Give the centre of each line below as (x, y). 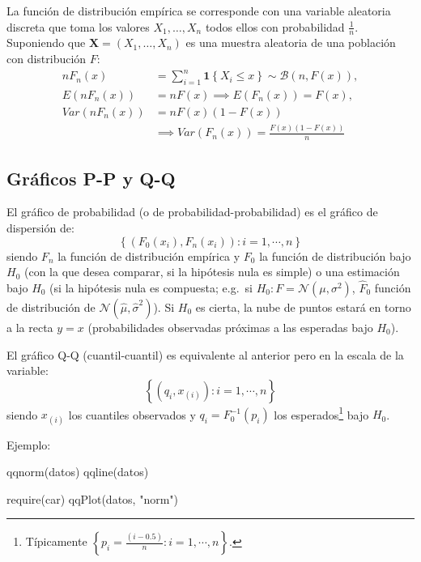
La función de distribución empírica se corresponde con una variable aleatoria (199, 11)
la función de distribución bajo (335, 255)
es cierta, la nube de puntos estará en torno (303, 307)
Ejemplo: (29, 444)
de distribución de (51, 307)
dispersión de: (40, 227)
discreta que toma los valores (78, 26)
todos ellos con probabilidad (275, 26)
